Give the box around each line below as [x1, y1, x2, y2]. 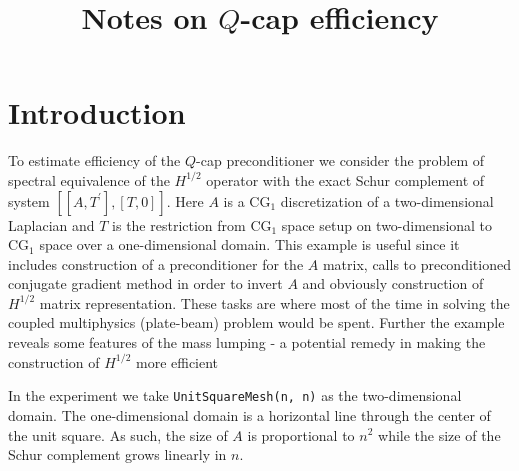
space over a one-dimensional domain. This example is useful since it [39, 234, 460, 255]
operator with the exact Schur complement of [206, 169, 485, 190]
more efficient [135, 351, 219, 372]
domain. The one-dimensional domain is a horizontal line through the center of [8, 404, 491, 425]
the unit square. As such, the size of [8, 424, 228, 445]
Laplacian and [8, 214, 95, 235]
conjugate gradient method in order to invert [8, 273, 283, 294]
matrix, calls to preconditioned [322, 253, 511, 274]
